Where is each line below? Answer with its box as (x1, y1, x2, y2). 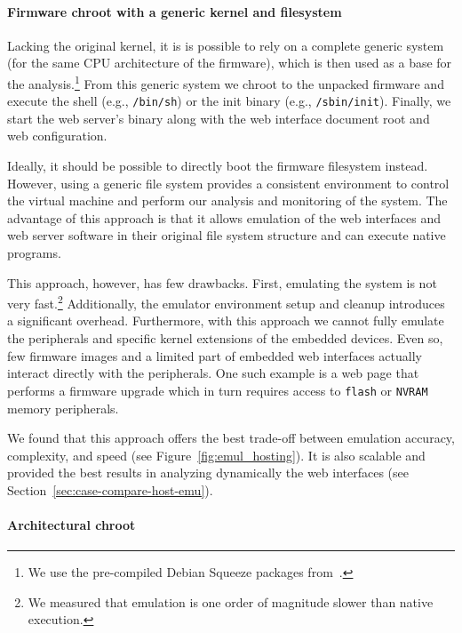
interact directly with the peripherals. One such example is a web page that (7, 364, 419, 382)
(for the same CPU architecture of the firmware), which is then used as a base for (7, 53, 452, 72)
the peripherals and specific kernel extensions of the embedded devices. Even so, (7, 329, 443, 348)
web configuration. (7, 126, 108, 145)
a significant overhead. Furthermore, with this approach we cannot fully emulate (7, 311, 444, 330)
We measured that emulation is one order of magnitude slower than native (28, 592, 434, 611)
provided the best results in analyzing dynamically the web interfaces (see (7, 463, 409, 482)
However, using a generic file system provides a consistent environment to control (7, 173, 450, 192)
